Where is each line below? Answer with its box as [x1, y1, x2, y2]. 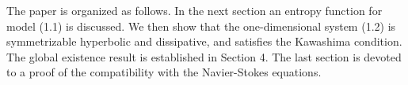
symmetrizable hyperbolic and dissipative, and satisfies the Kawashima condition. [6, 33, 402, 50]
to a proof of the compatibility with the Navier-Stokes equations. [6, 64, 322, 80]
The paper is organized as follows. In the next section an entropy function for [6, 2, 383, 18]
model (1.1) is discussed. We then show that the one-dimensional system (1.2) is [6, 17, 396, 34]
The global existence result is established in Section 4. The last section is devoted [6, 48, 402, 65]
